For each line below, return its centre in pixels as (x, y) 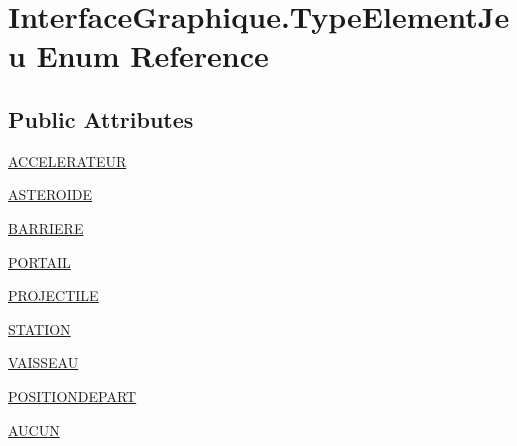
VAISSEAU (43, 362)
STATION (39, 328)
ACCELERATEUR (67, 160)
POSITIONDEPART (72, 395)
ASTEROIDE (50, 194)
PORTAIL (39, 261)
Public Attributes (101, 118)
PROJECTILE (53, 295)
